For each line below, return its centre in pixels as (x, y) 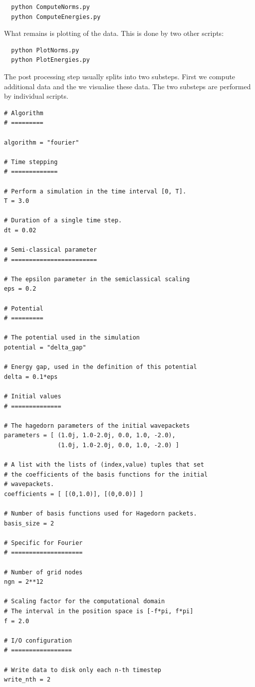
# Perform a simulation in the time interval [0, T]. (95, 191)
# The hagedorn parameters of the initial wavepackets (97, 426)
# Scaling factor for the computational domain (85, 601)
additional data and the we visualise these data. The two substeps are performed (127, 86)
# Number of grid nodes (43, 572)
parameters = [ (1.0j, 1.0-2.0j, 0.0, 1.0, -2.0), (90, 435)
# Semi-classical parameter (51, 250)
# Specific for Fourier (43, 543)
